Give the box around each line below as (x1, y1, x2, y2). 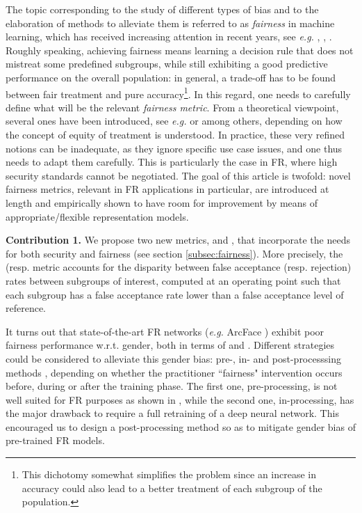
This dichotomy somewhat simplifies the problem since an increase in (22, 467, 317, 482)
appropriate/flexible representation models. (6, 209, 189, 223)
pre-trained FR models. (6, 433, 105, 448)
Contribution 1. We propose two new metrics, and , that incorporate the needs (6, 232, 350, 247)
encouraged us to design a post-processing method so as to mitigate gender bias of (6, 419, 356, 434)
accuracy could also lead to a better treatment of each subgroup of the (22, 480, 322, 495)
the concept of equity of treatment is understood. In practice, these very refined (6, 127, 345, 141)
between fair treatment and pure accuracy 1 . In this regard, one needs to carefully (6, 84, 351, 101)
